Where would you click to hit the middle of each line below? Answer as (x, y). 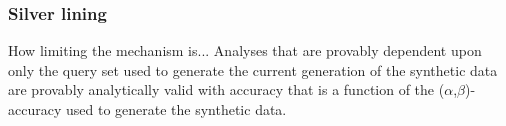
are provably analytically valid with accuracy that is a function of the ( (226, 89)
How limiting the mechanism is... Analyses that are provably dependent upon (245, 50)
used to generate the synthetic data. (176, 109)
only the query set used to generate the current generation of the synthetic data (253, 69)
